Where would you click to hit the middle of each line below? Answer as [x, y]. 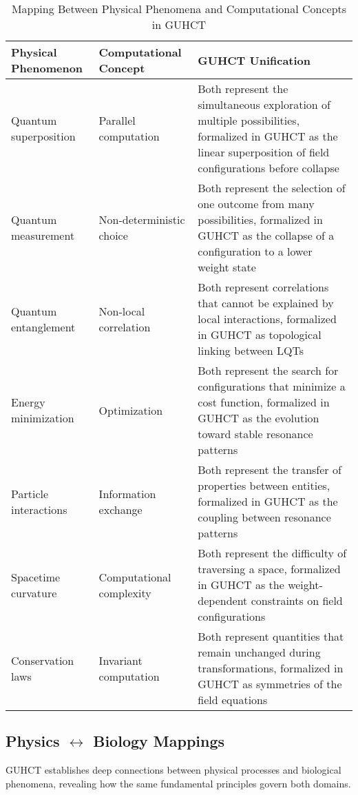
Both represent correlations [263, 287]
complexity [125, 592]
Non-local [122, 311]
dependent [223, 600]
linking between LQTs [251, 350]
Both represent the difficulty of [272, 553]
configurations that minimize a [272, 386]
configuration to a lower [255, 251]
